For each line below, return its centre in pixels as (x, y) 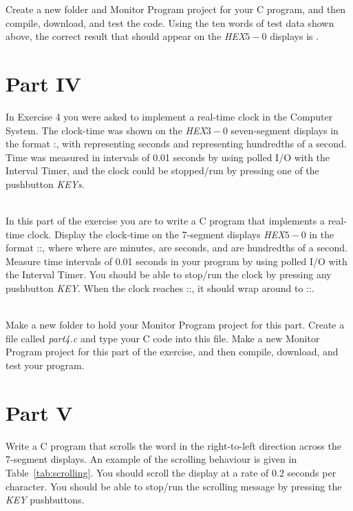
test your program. (45, 365)
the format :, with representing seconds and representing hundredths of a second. (176, 144)
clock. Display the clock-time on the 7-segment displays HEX (156, 234)
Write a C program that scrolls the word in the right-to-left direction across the (173, 445)
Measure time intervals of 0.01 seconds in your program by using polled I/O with (176, 261)
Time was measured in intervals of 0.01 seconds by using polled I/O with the (168, 157)
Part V (39, 412)
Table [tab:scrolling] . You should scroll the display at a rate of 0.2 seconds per (171, 472)
